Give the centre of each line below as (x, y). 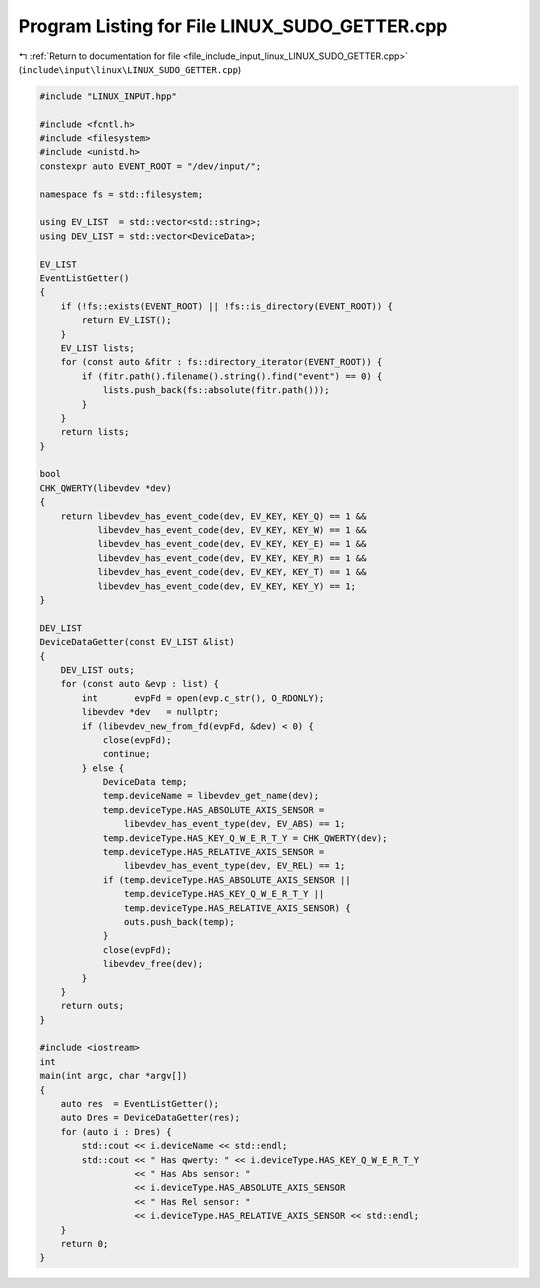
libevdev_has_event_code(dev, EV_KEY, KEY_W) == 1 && (232, 530)
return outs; (92, 1006)
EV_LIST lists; (97, 348)
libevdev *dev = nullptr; (150, 712)
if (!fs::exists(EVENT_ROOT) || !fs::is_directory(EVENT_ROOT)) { (227, 306)
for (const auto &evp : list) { (140, 684)
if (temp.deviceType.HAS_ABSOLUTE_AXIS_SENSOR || (226, 879)
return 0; (84, 1243)
